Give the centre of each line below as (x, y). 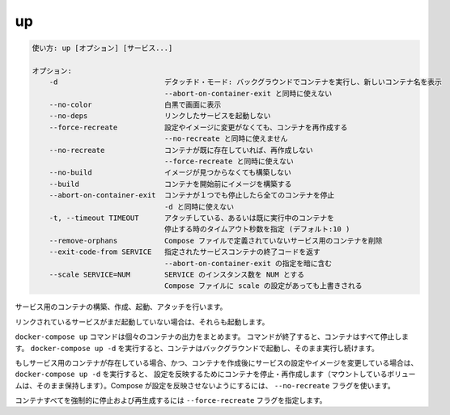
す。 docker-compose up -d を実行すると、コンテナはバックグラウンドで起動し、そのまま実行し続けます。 (197, 348)
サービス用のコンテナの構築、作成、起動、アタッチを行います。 (121, 307)
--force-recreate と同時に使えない (229, 161)
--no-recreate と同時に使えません (226, 139)
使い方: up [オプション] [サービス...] (102, 48)
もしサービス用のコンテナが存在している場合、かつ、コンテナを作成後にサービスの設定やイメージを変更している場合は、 (217, 362)
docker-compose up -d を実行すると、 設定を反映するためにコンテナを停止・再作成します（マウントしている (201, 374)
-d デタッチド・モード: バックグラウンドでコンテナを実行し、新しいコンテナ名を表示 (246, 82)
